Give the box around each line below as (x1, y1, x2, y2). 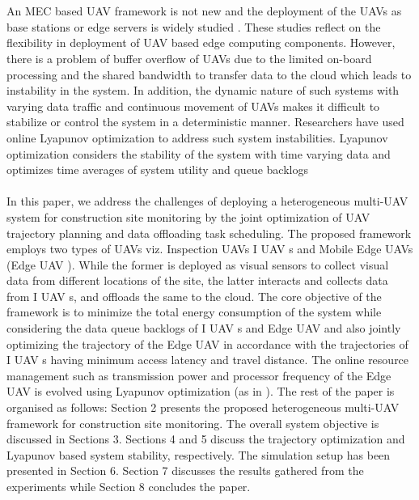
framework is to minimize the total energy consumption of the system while (6, 303, 382, 320)
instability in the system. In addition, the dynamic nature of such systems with (6, 82, 400, 99)
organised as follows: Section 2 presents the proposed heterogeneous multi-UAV (6, 399, 400, 416)
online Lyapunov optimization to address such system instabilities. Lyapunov (6, 129, 388, 146)
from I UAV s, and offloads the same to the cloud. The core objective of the (6, 287, 382, 304)
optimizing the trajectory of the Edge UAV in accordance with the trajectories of (6, 335, 408, 352)
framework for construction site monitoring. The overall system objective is (6, 414, 379, 431)
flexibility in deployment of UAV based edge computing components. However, (6, 34, 396, 51)
